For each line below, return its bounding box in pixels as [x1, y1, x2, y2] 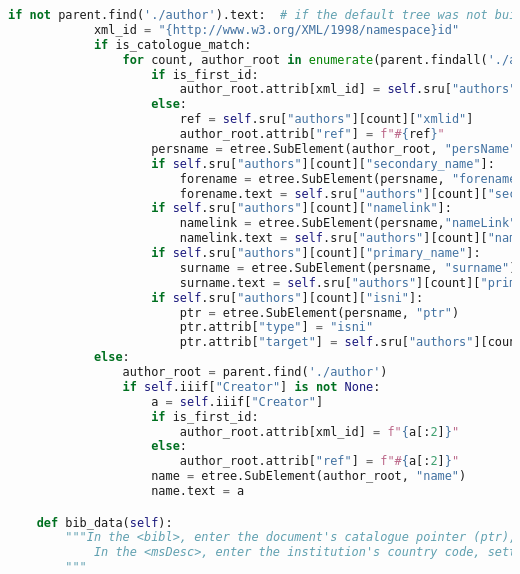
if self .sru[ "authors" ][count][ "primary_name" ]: [151, 246, 481, 260]
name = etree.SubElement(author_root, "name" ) [151, 469, 467, 484]
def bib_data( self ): [36, 515, 173, 530]
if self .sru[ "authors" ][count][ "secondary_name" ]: [151, 156, 495, 171]
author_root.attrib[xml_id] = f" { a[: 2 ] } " [179, 424, 460, 439]
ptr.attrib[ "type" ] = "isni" [179, 320, 374, 335]
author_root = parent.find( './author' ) [122, 365, 388, 379]
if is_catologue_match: [93, 37, 252, 52]
